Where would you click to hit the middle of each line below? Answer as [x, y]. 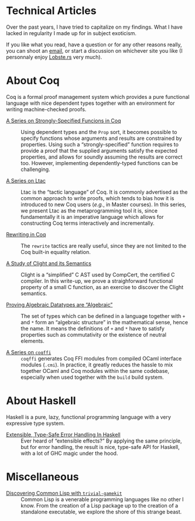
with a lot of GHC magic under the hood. [69, 453]
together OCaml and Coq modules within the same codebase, [95, 371]
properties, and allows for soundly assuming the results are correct [102, 157]
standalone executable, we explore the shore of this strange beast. [101, 512]
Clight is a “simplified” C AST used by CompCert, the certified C [98, 275]
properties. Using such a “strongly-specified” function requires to [100, 144]
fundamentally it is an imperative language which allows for [92, 217]
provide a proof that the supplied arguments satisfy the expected [99, 150]
